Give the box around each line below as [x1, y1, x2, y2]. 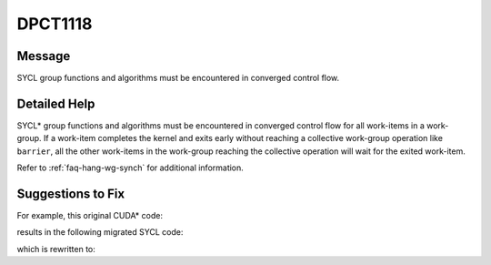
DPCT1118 [16, 14, 93, 34]
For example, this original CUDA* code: [16, 210, 164, 221]
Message [16, 48, 71, 64]
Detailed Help [16, 96, 95, 111]
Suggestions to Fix [16, 186, 125, 201]
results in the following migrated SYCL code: [16, 227, 184, 238]
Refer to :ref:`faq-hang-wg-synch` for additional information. [16, 162, 245, 173]
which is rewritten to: [16, 243, 95, 254]
